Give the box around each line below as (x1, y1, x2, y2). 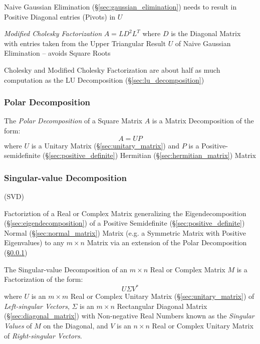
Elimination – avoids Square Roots (4, 48, 111, 58)
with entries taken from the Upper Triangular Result (4, 38, 166, 48)
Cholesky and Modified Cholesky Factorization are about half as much (4, 64, 220, 75)
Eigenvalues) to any (4, 237, 65, 248)
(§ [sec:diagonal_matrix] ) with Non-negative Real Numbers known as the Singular (4, 310, 254, 321)
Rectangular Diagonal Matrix (117, 300, 207, 311)
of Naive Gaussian (175, 38, 231, 48)
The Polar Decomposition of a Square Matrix (4, 115, 142, 126)
